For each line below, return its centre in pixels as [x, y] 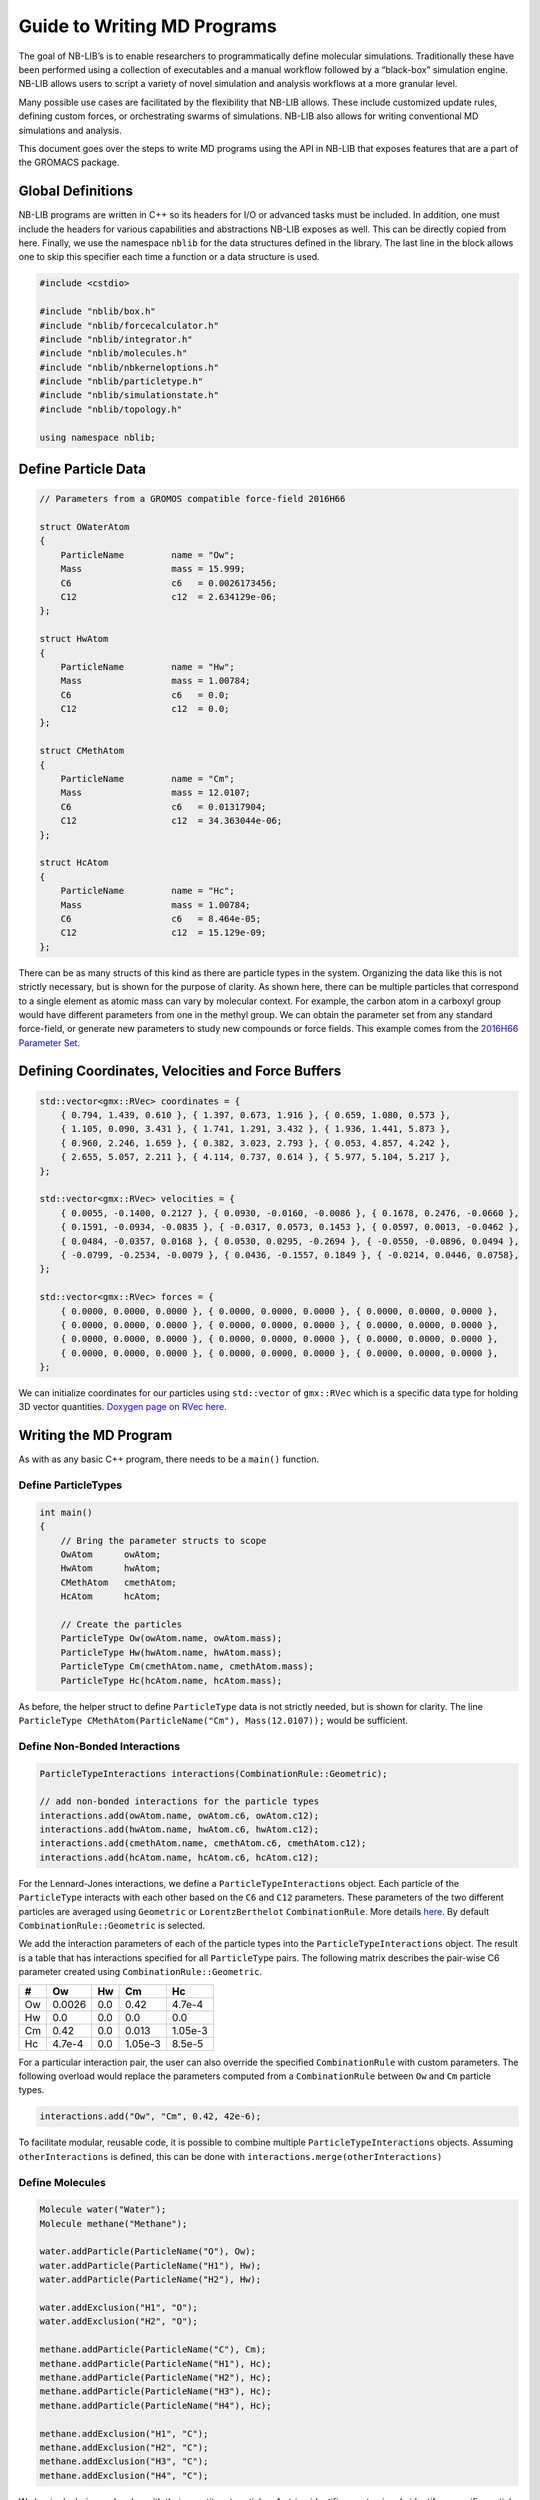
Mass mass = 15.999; [153, 569]
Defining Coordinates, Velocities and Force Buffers [180, 1071]
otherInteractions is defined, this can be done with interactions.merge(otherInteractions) [230, 2156]
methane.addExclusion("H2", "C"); [124, 2447]
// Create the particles [121, 1624]
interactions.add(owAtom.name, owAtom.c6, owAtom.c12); [179, 1815]
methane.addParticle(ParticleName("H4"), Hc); [155, 2405]
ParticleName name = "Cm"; [147, 779]
